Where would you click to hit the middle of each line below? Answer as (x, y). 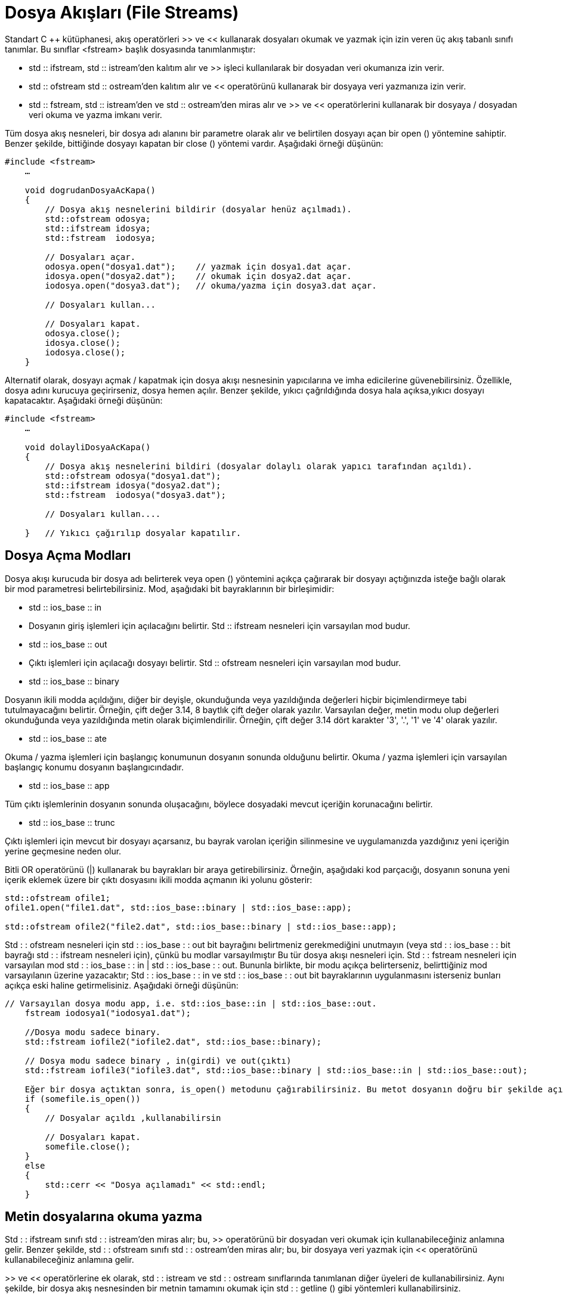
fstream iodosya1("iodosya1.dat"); (108, 1013)
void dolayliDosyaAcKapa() (88, 447)
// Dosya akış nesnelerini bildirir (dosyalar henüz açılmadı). (198, 209)
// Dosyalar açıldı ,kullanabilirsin (133, 1118)
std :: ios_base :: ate (68, 738)
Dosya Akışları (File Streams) (122, 13)
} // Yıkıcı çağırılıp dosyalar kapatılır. (133, 533)
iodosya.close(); (85, 352)
